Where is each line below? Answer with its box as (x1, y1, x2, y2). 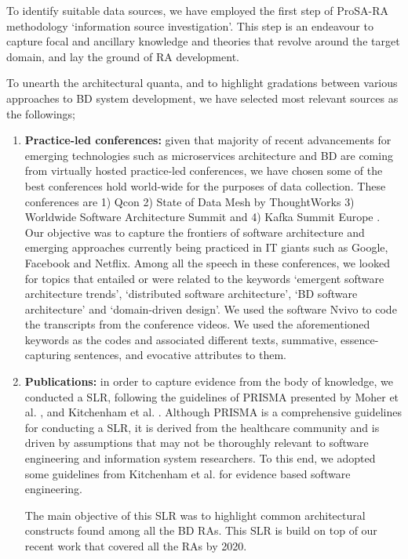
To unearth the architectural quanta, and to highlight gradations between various (6, 74, 398, 91)
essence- (341, 331, 379, 347)
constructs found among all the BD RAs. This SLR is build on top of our (24, 522, 377, 539)
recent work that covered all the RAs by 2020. (24, 538, 247, 554)
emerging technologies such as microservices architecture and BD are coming (24, 147, 393, 163)
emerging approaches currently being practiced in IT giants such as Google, (24, 239, 388, 256)
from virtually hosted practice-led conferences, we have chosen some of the (24, 162, 383, 179)
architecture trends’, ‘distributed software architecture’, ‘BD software (24, 285, 358, 302)
